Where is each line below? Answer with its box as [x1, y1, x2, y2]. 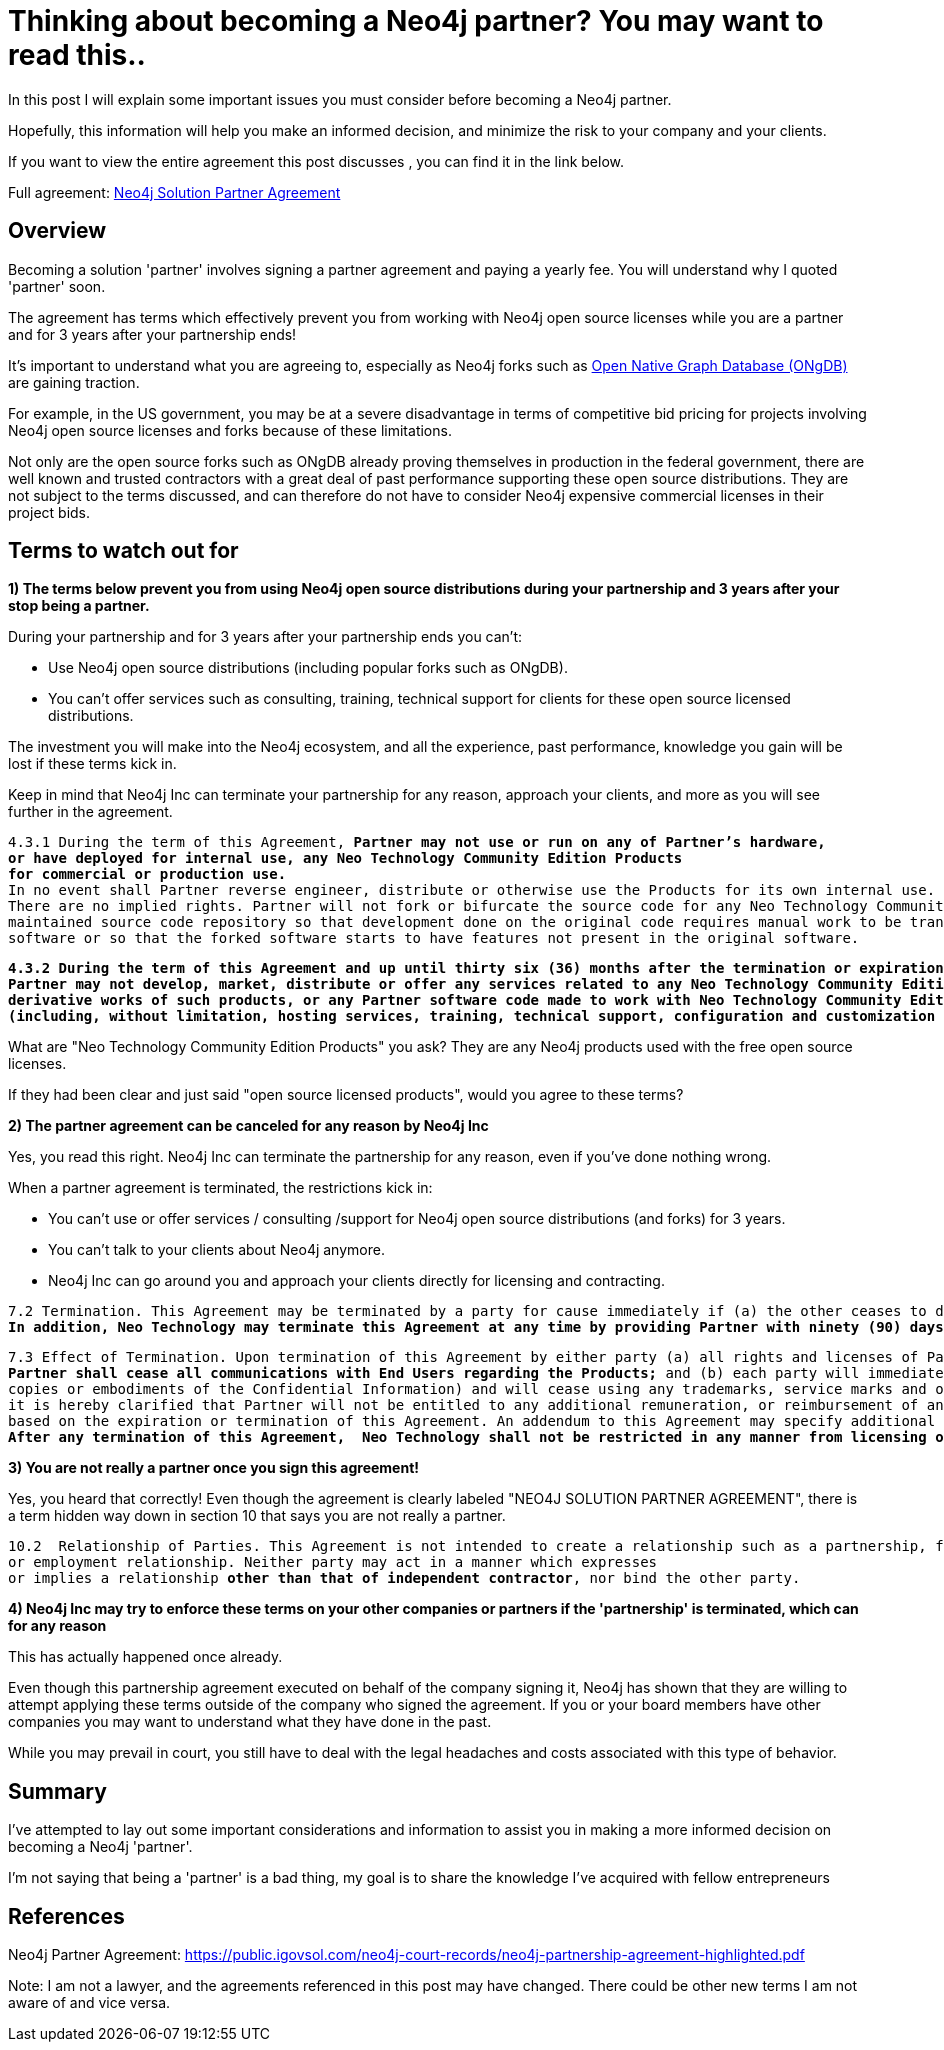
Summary [8, 1778, 107, 1804]
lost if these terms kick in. [8, 755, 177, 773]
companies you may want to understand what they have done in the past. [8, 1713, 492, 1731]
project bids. [8, 503, 91, 521]
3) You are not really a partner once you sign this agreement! [8, 1459, 420, 1477]
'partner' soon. [8, 277, 106, 295]
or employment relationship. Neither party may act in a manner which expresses [8, 1554, 658, 1571]
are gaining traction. [8, 373, 140, 391]
